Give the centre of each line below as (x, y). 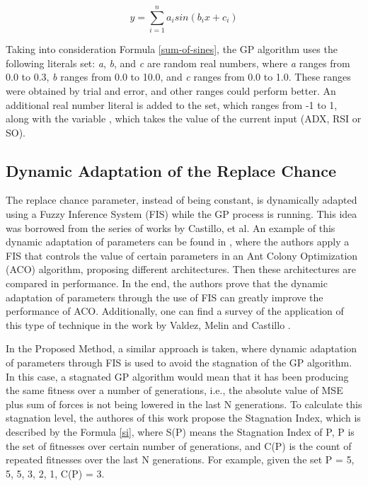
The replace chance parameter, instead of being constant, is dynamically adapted (182, 200)
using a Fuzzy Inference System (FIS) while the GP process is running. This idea (182, 214)
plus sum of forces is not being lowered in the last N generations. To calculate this (184, 404)
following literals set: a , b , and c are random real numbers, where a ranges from (178, 63)
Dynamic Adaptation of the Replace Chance (171, 170)
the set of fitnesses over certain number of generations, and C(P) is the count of (179, 445)
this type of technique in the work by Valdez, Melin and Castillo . (148, 324)
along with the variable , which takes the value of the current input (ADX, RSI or (184, 118)
